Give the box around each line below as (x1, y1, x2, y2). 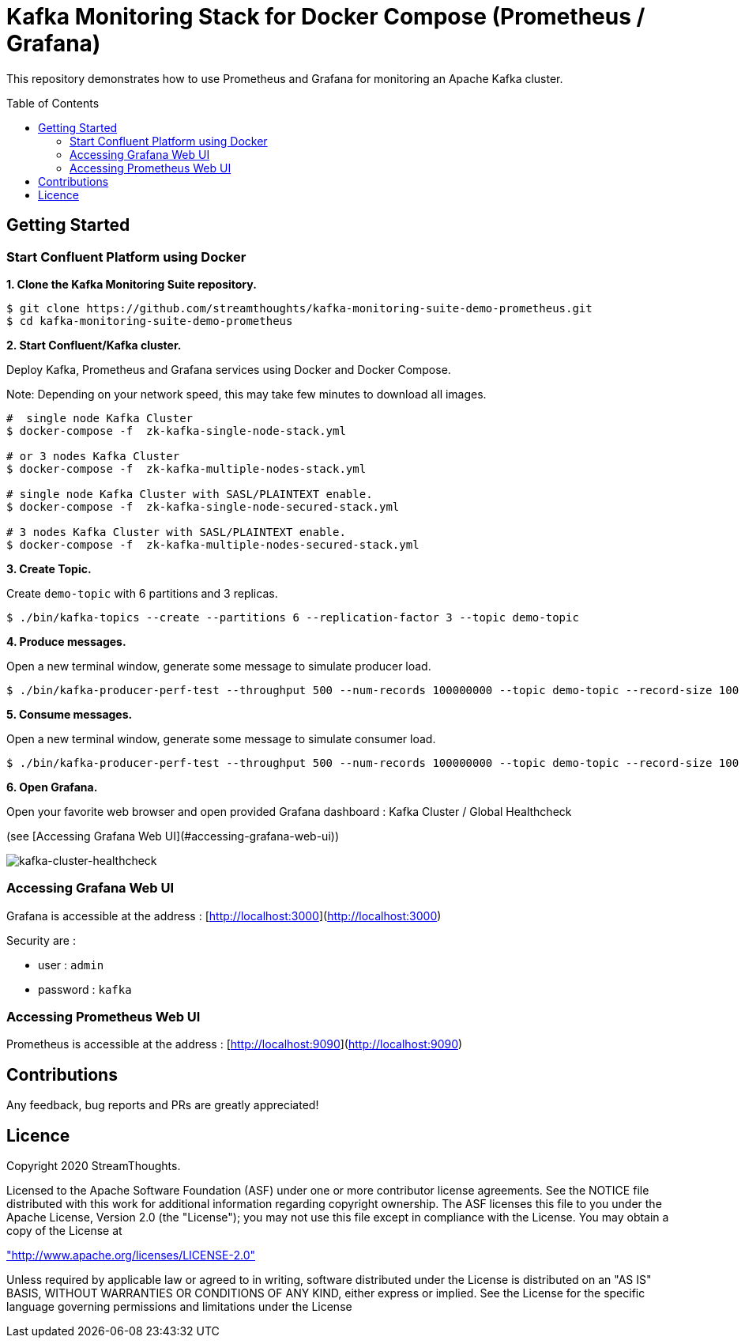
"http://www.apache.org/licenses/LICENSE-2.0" (6, 1248, 255, 1263)
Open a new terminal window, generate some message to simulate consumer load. (6, 731, 436, 746)
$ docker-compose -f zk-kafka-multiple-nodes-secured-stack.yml (6, 538, 420, 551)
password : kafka (38, 982, 132, 996)
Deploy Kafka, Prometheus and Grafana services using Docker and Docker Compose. (6, 362, 451, 376)
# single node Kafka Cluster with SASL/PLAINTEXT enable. (6, 487, 373, 500)
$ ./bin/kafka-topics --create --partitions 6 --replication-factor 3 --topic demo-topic (6, 610, 579, 624)
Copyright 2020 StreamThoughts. (6, 1159, 181, 1173)
